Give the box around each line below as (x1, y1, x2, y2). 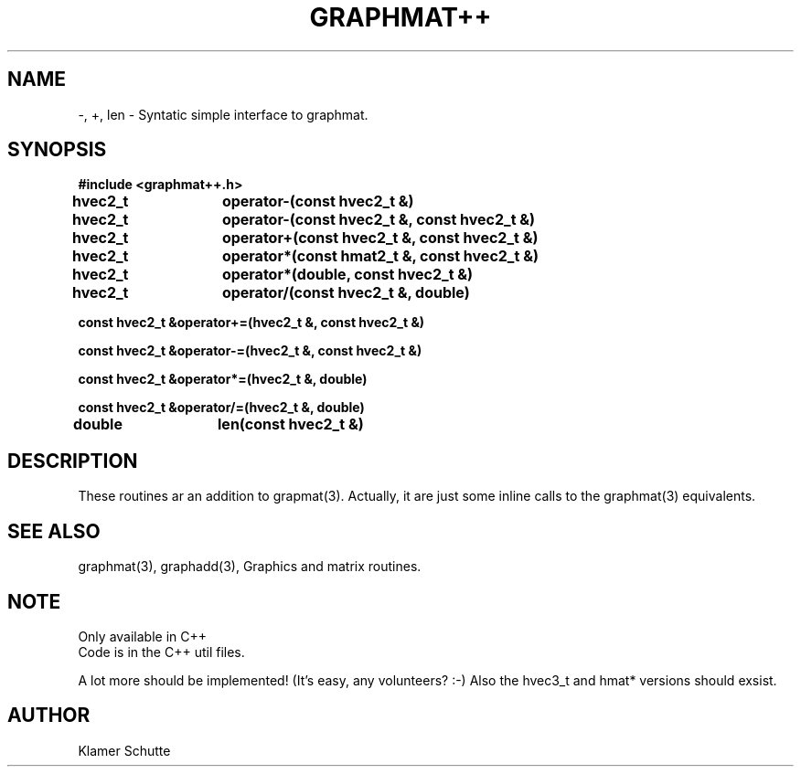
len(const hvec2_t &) (218, 415, 364, 434)
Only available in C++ (78, 628, 208, 644)
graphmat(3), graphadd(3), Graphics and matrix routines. (78, 558, 422, 575)
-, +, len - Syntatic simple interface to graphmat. (78, 106, 368, 122)
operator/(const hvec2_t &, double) (221, 283, 470, 302)
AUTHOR (7, 704, 91, 727)
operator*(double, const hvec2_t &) (221, 265, 474, 284)
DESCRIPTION (7, 449, 138, 472)
